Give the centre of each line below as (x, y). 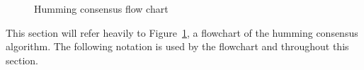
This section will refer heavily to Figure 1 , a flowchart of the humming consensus (182, 32)
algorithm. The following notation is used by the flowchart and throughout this (177, 46)
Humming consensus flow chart (101, 8)
